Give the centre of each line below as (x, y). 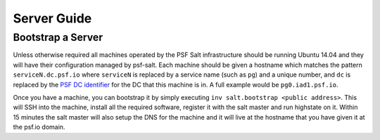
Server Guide (52, 18)
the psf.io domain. (39, 127)
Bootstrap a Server (58, 37)
